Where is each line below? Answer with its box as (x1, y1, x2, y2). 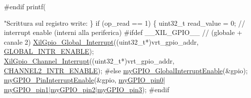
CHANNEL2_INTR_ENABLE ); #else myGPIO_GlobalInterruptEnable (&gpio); (4, 65, 248, 75)
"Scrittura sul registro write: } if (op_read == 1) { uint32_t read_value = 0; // (4, 17, 245, 28)
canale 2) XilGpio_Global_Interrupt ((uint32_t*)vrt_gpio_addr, (4, 36, 199, 47)
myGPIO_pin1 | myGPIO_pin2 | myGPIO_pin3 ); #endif (4, 84, 169, 94)
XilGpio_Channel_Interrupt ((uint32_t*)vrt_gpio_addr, (4, 55, 175, 65)
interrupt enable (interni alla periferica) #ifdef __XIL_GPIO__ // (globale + (4, 27, 242, 37)
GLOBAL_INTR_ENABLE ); (4, 46, 94, 56)
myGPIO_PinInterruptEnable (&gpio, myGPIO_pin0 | (4, 75, 165, 85)
